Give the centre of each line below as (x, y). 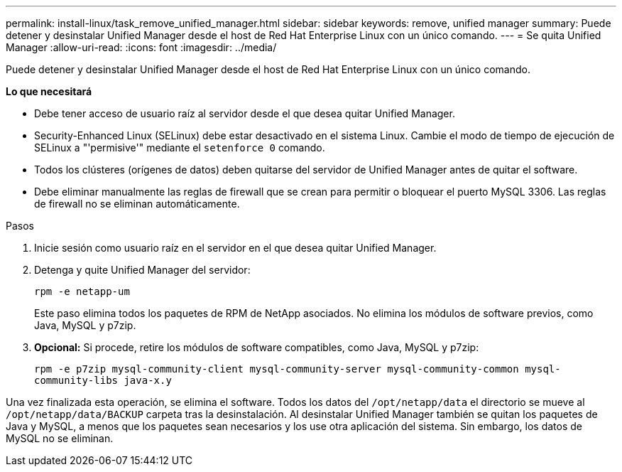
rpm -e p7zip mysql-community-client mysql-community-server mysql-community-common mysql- (298, 369)
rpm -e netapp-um (82, 291)
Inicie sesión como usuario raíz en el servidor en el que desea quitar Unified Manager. (235, 248)
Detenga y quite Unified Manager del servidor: (142, 270)
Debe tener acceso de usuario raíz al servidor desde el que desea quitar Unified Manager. (245, 113)
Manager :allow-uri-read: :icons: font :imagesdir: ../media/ (141, 47)
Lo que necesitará (49, 91)
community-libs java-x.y (103, 380)
